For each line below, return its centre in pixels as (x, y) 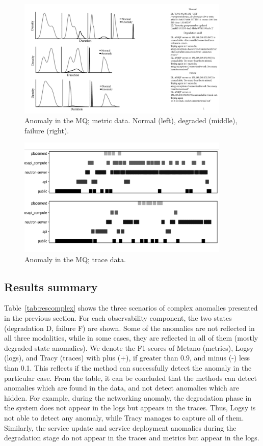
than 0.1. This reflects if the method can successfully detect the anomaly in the (128, 368)
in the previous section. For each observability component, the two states (118, 318)
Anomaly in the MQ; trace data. (75, 259)
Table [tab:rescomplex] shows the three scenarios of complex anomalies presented (131, 308)
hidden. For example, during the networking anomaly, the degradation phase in (128, 397)
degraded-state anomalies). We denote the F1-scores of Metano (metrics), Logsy (129, 347)
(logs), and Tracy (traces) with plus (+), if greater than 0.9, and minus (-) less (127, 358)
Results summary (51, 286)
